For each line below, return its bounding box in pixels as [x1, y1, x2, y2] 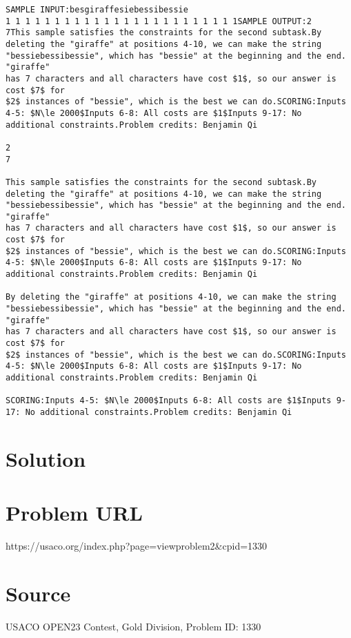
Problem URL [6, 499, 143, 527]
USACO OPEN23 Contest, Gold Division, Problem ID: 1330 [6, 619, 261, 633]
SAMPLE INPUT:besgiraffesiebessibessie [6, 5, 188, 14]
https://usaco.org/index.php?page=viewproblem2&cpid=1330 [6, 539, 268, 553]
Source [6, 579, 71, 607]
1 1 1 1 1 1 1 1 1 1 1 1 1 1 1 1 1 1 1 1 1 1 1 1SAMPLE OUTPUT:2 [6, 16, 312, 26]
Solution [6, 444, 86, 472]
